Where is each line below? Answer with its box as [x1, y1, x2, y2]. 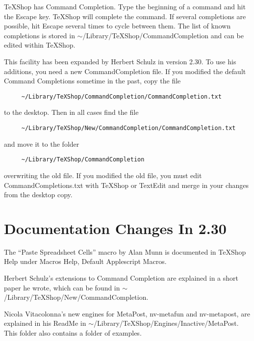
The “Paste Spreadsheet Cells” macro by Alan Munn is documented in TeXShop [4, 246, 246, 257]
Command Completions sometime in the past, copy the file [4, 76, 181, 86]
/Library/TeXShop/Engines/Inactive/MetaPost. [94, 318, 239, 328]
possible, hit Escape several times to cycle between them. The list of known [4, 21, 231, 31]
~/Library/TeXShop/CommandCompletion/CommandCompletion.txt [21, 93, 222, 100]
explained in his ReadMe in [4, 318, 86, 328]
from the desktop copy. [4, 189, 73, 200]
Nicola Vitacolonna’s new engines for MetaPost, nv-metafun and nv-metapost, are [4, 308, 250, 318]
